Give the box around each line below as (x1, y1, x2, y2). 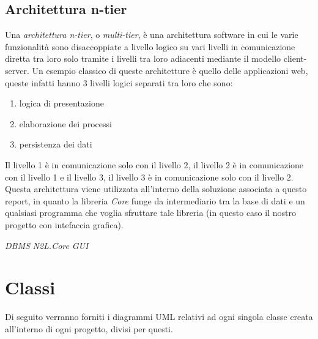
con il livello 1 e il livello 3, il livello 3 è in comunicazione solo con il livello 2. (5, 170, 294, 183)
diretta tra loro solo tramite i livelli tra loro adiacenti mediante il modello (5, 52, 281, 65)
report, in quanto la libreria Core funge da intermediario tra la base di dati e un (5, 194, 305, 207)
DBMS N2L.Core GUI (5, 239, 89, 251)
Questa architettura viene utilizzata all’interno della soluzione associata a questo (5, 182, 307, 195)
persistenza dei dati (19, 138, 92, 151)
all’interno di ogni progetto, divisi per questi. (5, 322, 173, 335)
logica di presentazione (19, 97, 104, 110)
